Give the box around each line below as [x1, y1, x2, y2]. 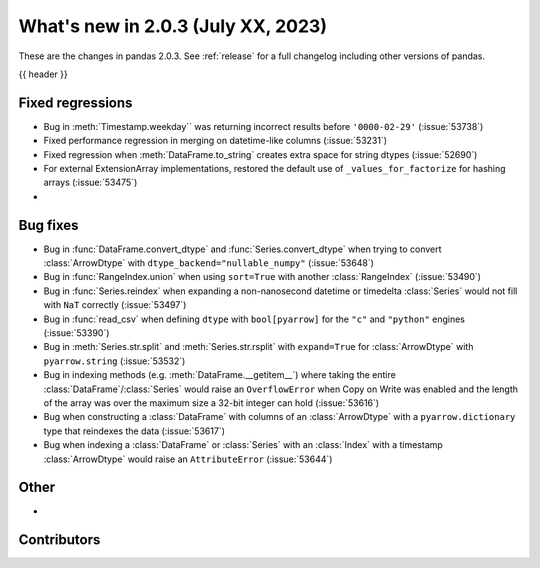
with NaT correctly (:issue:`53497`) [43, 299, 187, 311]
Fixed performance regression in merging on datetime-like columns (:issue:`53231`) [43, 135, 388, 147]
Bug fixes [18, 216, 79, 234]
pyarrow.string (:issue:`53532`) [43, 355, 186, 367]
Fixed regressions [18, 94, 133, 111]
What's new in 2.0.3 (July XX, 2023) [18, 15, 327, 37]
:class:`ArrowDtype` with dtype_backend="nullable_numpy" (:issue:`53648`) [43, 257, 375, 269]
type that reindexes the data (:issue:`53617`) [43, 425, 225, 437]
